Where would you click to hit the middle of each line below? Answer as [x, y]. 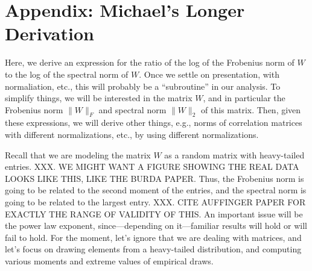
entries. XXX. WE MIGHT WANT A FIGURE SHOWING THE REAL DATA [152, 167]
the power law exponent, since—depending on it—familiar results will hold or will [156, 226]
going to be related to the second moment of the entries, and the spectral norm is [156, 190]
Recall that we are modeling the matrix [78, 154]
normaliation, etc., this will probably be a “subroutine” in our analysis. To [143, 86]
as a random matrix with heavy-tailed [234, 154]
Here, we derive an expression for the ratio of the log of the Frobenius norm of [150, 62]
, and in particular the [244, 98]
